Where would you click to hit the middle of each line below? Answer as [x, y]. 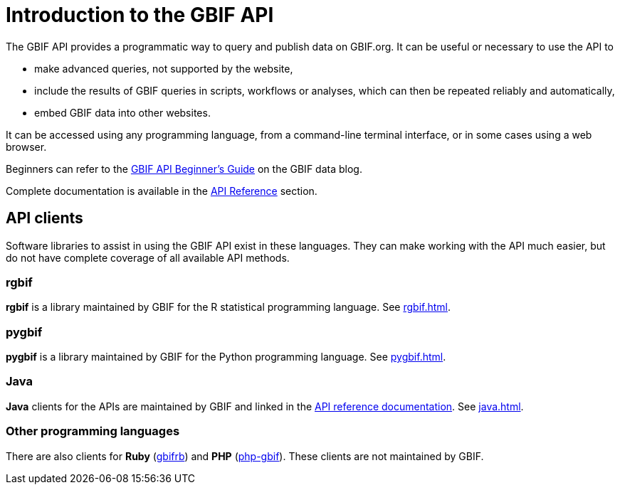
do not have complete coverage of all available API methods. [148, 257]
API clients [44, 218]
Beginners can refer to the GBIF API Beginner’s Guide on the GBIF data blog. [184, 169]
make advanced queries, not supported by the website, [164, 68]
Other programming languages [93, 431]
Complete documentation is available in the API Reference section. [162, 191]
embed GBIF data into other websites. [122, 112]
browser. [26, 147]
